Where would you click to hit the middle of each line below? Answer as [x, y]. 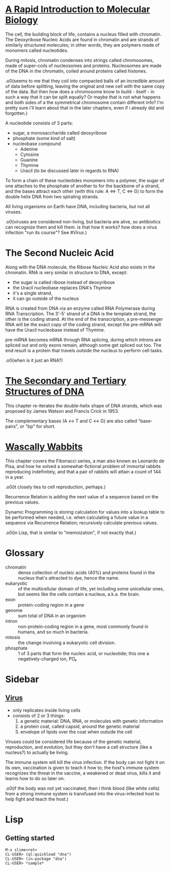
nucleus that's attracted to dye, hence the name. [69, 578]
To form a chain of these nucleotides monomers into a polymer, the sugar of [85, 180]
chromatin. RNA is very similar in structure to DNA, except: [66, 272]
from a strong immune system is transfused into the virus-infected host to [82, 793]
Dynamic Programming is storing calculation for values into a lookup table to [85, 512]
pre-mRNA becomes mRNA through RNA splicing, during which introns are [83, 340]
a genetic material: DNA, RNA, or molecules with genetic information [92, 721]
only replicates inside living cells [46, 710]
